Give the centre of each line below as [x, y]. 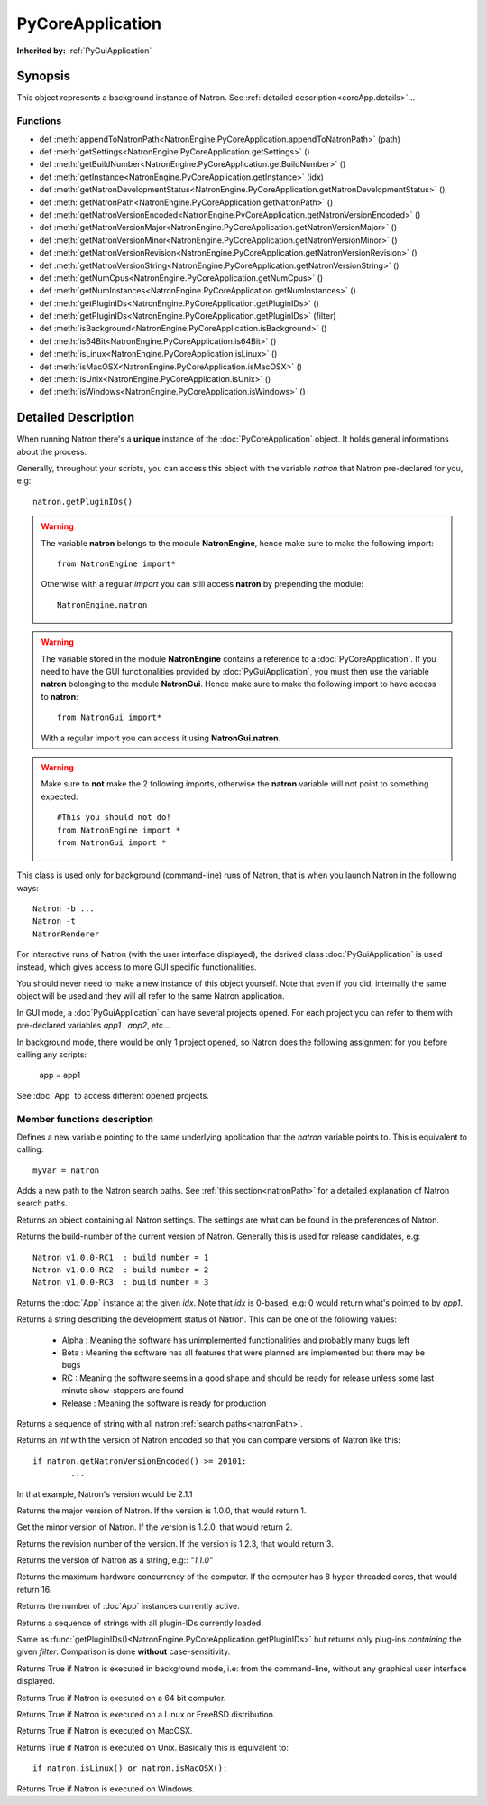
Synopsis [44, 76]
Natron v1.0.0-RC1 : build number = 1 [121, 1257]
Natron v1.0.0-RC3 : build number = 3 [121, 1283]
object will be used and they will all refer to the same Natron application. [151, 996]
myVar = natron [66, 1170]
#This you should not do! [114, 818]
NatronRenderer [66, 934]
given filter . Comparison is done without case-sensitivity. [124, 1651]
